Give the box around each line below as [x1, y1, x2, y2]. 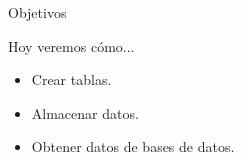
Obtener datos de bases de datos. [31, 136, 235, 157]
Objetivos [8, 2, 67, 22]
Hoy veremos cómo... [8, 35, 135, 56]
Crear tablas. [31, 69, 112, 90]
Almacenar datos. [31, 102, 139, 123]
